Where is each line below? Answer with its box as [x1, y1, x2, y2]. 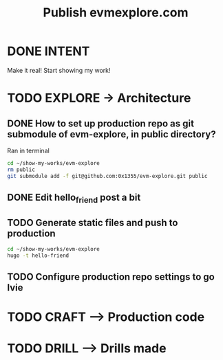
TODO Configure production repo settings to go [7, 271, 215, 283]
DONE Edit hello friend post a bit [7, 191, 141, 205]
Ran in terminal [7, 146, 50, 155]
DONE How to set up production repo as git [7, 117, 195, 129]
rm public [7, 166, 36, 173]
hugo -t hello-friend [7, 252, 70, 259]
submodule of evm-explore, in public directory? [7, 128, 216, 140]
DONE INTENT [7, 43, 90, 59]
